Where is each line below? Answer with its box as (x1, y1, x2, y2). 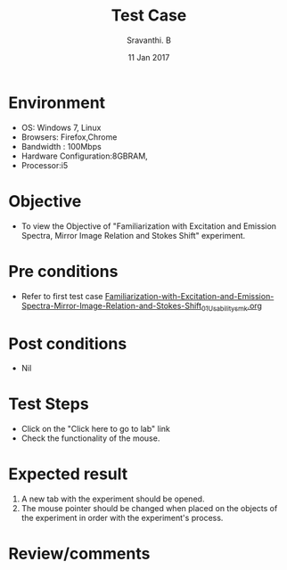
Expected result (8, 464, 128, 484)
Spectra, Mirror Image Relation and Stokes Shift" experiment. (20, 230, 246, 240)
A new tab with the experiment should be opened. (20, 493, 205, 504)
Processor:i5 (20, 159, 69, 170)
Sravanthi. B (127, 35, 171, 45)
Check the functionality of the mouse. (20, 433, 160, 444)
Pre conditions (8, 261, 119, 281)
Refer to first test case (20, 290, 103, 301)
